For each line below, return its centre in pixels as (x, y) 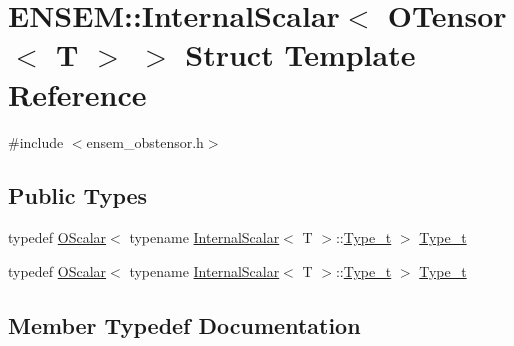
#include (36, 141)
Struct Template (300, 54)
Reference (77, 93)
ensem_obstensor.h (145, 141)
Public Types (78, 195)
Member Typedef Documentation (184, 324)
